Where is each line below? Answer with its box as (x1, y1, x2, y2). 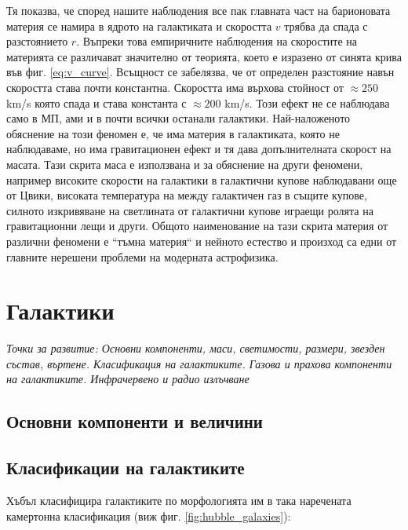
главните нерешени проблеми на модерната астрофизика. (6, 248, 279, 265)
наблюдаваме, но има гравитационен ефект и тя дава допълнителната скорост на (6, 141, 392, 157)
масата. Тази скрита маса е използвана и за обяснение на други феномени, (6, 155, 363, 172)
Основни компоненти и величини (6, 409, 263, 433)
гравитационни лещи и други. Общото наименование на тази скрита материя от (6, 217, 388, 234)
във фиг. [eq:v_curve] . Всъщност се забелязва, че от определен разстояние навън (6, 64, 395, 80)
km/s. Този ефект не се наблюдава (224, 94, 390, 111)
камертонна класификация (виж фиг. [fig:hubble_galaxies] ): (6, 507, 291, 524)
